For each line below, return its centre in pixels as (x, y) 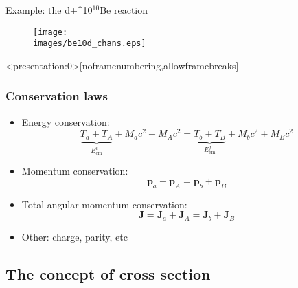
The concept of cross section (108, 273)
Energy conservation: (66, 121)
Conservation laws (57, 96)
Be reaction (124, 10)
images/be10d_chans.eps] (90, 44)
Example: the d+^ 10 (49, 10)
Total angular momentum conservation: (104, 204)
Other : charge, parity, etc (74, 236)
